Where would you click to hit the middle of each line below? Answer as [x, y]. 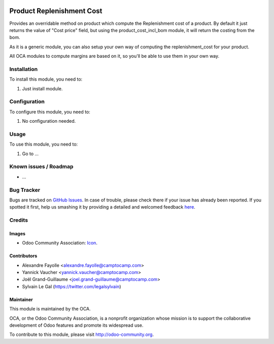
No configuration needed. [49, 121]
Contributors [23, 256]
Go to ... [30, 153]
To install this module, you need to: [46, 79]
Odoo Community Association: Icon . [60, 243]
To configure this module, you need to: [50, 112]
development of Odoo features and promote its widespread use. [76, 325]
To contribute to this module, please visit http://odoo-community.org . [82, 334]
